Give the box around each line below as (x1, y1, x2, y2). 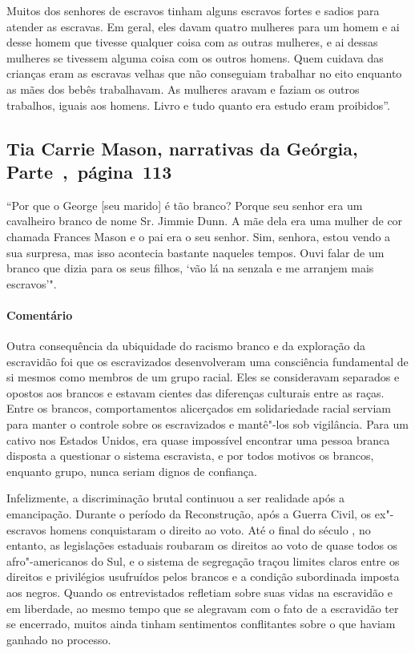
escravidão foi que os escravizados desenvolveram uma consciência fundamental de (6, 353, 409, 369)
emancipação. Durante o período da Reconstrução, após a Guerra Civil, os (6, 506, 372, 522)
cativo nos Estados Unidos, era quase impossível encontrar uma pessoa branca (6, 431, 390, 448)
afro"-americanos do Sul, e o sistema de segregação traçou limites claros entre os (6, 552, 400, 569)
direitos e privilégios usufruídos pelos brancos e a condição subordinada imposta (6, 568, 400, 585)
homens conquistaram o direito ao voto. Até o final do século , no (50, 521, 371, 538)
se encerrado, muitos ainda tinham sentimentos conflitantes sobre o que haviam (6, 615, 396, 632)
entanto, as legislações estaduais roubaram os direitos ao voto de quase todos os (6, 537, 398, 554)
